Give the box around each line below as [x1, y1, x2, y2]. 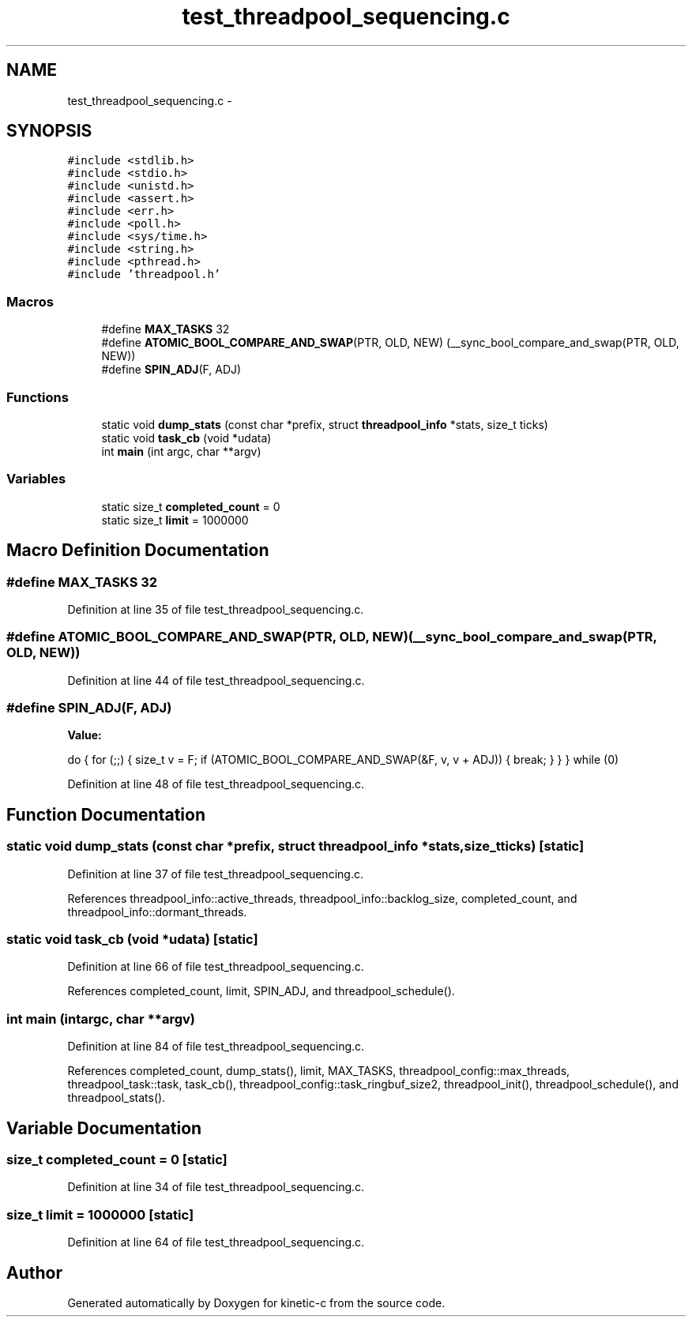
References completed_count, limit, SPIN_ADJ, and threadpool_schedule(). [67, 984, 455, 998]
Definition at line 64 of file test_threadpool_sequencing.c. [67, 1235, 365, 1250]
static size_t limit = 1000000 [101, 513, 249, 527]
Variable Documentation [6, 1118, 202, 1138]
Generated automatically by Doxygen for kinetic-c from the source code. [67, 1295, 446, 1310]
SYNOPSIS [6, 121, 92, 141]
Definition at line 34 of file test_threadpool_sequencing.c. [67, 1180, 365, 1194]
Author [6, 1262, 62, 1283]
